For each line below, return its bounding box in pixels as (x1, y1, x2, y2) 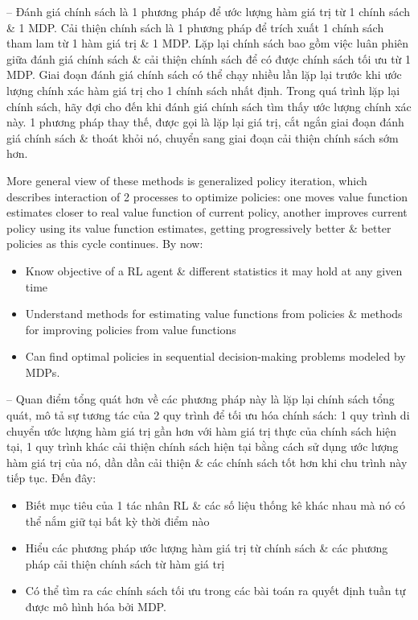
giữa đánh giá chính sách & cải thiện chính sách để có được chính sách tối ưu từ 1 (6, 50, 412, 67)
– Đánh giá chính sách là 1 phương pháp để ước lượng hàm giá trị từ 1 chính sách (6, 3, 411, 19)
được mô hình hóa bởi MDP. (25, 598, 166, 614)
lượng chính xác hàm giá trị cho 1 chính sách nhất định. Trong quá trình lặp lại (6, 81, 400, 98)
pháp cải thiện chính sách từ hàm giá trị (25, 555, 225, 572)
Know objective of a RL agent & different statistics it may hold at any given (25, 262, 403, 279)
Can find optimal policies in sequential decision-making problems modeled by (25, 348, 406, 365)
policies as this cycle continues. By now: (6, 235, 203, 252)
